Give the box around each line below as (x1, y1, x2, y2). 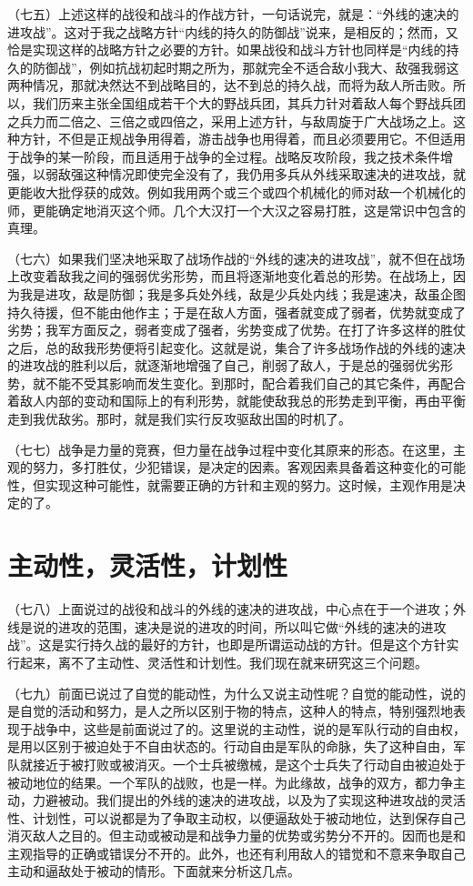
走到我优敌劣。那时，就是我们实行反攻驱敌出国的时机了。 (7, 409, 351, 428)
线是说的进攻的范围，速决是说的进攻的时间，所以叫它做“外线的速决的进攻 (7, 617, 447, 636)
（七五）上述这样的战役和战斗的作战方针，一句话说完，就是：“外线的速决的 (7, 5, 459, 23)
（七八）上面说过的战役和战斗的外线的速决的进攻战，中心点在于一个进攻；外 (7, 599, 466, 619)
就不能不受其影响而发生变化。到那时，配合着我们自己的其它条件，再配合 (32, 373, 466, 392)
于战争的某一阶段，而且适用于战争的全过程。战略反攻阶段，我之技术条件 (7, 146, 440, 166)
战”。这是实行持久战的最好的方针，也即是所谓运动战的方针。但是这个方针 (7, 635, 447, 654)
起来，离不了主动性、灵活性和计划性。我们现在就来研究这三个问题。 (19, 652, 428, 671)
